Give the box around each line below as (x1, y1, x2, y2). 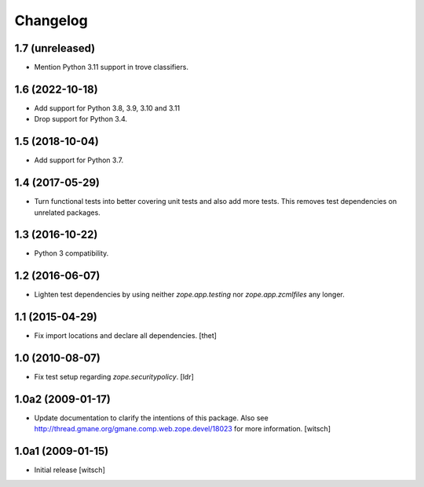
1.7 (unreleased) (14, 42, 96, 55)
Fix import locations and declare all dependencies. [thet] (34, 331, 217, 340)
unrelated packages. (34, 208, 101, 217)
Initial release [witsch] (34, 465, 105, 474)
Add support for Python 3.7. (34, 155, 124, 165)
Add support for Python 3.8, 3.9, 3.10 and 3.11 (34, 103, 181, 113)
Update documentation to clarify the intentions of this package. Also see (34, 413, 269, 423)
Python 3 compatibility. (34, 249, 109, 258)
